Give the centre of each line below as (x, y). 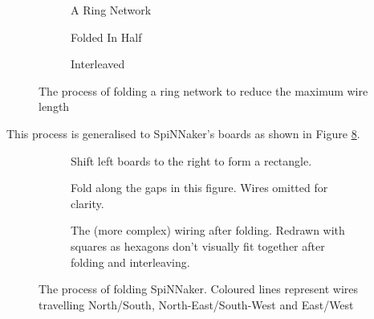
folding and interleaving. (130, 262)
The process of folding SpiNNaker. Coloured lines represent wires (199, 289)
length (54, 106)
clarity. (87, 203)
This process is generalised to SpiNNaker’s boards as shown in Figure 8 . (183, 133)
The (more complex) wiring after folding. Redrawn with (208, 230)
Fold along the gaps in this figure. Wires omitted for (199, 188)
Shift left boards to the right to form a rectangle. (191, 160)
